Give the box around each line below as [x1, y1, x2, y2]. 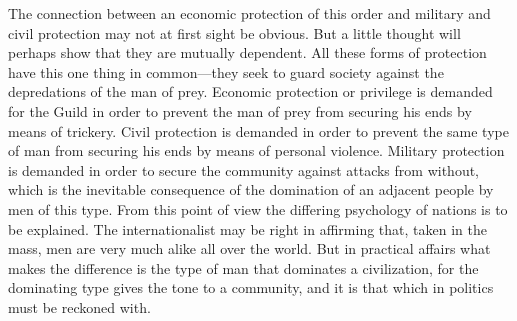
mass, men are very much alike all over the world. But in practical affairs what [8, 238, 491, 259]
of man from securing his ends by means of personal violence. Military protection [8, 140, 505, 161]
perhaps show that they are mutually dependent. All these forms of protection [8, 42, 487, 63]
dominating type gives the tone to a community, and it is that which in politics [8, 277, 494, 298]
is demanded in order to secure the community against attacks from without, [8, 159, 480, 180]
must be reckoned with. [8, 296, 151, 317]
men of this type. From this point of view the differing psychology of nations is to [8, 198, 508, 219]
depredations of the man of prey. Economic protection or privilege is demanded [8, 81, 493, 102]
